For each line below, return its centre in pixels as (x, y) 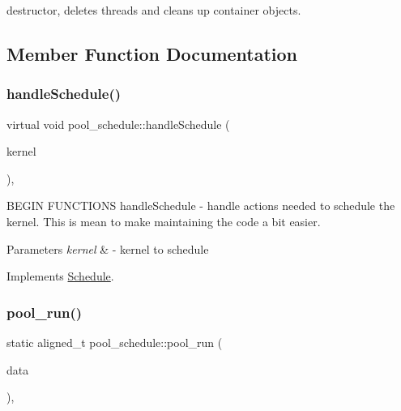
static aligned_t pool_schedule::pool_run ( (115, 342)
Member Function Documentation (152, 53)
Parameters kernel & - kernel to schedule (108, 248)
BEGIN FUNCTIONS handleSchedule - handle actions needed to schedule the (201, 205)
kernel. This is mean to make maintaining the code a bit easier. (164, 221)
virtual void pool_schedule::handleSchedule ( (118, 124)
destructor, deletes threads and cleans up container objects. (154, 10)
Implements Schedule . (60, 276)
